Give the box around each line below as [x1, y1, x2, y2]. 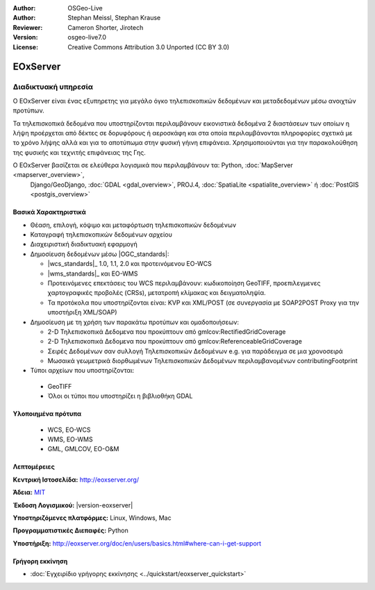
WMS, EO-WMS [47, 435, 93, 444]
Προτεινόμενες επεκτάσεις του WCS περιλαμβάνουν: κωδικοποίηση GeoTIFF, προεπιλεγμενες [47, 278, 321, 287]
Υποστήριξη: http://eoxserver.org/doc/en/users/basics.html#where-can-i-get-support [12, 539, 262, 548]
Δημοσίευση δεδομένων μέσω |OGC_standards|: [30, 250, 169, 258]
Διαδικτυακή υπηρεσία [12, 82, 94, 92]
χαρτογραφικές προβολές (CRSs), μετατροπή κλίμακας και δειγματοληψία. [47, 289, 267, 297]
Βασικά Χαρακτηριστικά [12, 208, 86, 217]
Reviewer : [12, 23, 43, 31]
